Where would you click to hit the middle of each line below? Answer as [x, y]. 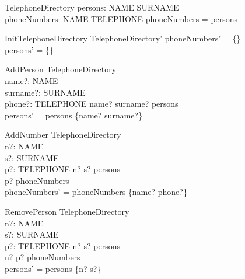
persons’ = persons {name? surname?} [74, 115]
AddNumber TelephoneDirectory [63, 135]
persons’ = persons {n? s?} [53, 268]
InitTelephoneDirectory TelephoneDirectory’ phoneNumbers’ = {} [123, 38]
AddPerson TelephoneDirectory [61, 69]
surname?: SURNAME [45, 92]
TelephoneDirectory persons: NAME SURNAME [92, 7]
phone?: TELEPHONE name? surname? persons [92, 104]
